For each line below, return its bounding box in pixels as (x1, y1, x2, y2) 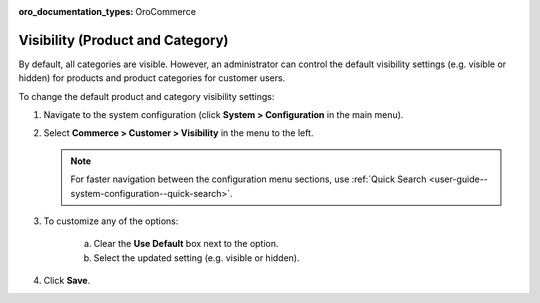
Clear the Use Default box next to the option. (93, 238, 279, 250)
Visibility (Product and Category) (18, 31, 229, 49)
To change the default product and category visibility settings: (18, 90, 275, 102)
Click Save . (43, 275, 91, 287)
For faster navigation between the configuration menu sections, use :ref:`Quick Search (70, 173, 427, 185)
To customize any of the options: (43, 215, 179, 227)
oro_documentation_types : (18, 6, 134, 17)
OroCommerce (135, 6, 197, 17)
